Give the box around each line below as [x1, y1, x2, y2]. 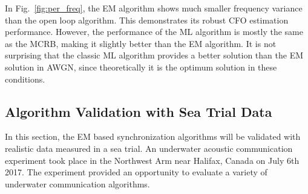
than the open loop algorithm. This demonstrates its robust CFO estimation [5, 13, 289, 26]
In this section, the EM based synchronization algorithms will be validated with [5, 130, 301, 143]
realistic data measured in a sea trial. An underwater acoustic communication [5, 142, 293, 154]
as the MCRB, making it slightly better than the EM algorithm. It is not [5, 37, 277, 49]
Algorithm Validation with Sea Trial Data [5, 102, 272, 120]
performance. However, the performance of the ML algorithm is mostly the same [5, 25, 303, 38]
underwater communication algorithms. [5, 177, 150, 190]
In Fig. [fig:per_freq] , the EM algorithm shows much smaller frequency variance [5, 2, 303, 14]
